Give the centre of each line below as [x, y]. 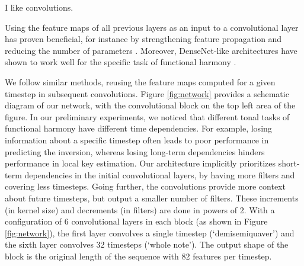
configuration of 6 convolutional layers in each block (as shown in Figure [136, 221]
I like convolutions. [39, 7]
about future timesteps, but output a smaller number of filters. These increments [152, 198]
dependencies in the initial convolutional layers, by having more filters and [160, 174]
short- [289, 163]
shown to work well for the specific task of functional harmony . [121, 62]
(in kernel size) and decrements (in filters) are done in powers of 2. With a [140, 209]
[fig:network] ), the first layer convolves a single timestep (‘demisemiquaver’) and [150, 233]
